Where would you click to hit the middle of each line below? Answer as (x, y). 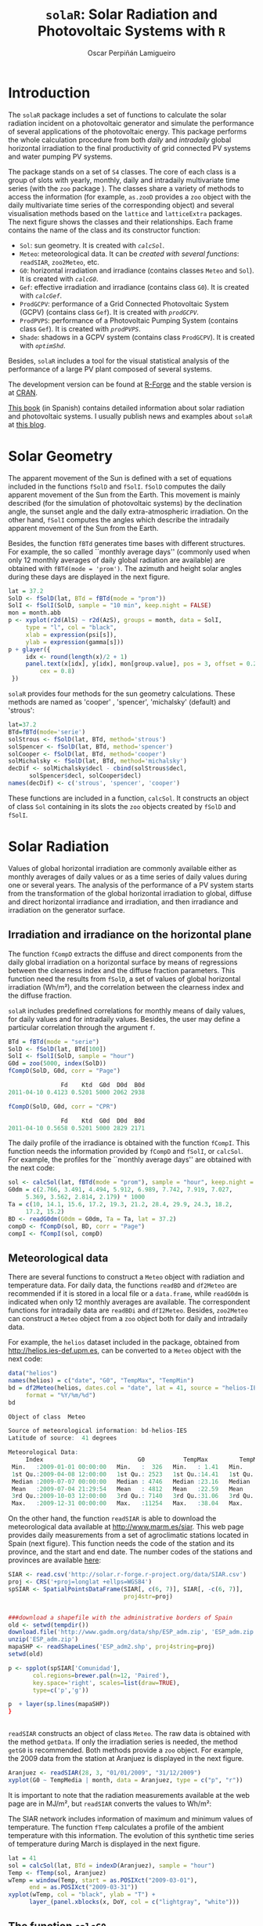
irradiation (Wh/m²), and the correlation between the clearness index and (126, 987)
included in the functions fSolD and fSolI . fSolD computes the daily (117, 486)
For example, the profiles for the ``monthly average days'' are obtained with (130, 1159)
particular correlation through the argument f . (82, 1027)
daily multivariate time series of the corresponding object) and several (121, 205)
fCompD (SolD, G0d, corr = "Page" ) (65, 1071)
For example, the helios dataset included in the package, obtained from (124, 1342)
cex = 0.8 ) (58, 672)
